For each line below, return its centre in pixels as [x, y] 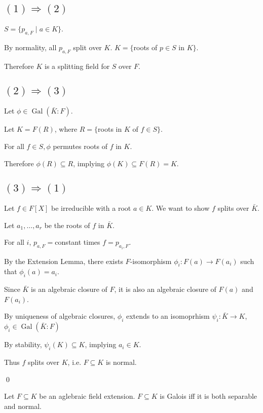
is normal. [121, 362]
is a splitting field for [77, 66]
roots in [110, 129]
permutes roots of [80, 146]
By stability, [23, 344]
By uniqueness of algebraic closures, [60, 316]
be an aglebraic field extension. [87, 396]
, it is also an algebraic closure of [165, 289]
